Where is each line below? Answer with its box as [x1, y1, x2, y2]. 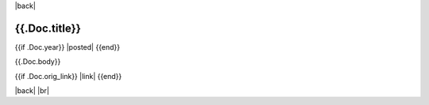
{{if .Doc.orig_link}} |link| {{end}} [14, 71, 122, 81]
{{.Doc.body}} [14, 57, 61, 66]
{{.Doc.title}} [14, 21, 81, 35]
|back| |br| [14, 86, 49, 96]
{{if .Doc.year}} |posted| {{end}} [14, 42, 121, 51]
